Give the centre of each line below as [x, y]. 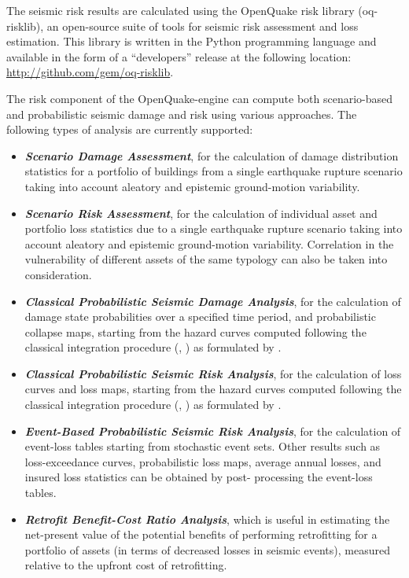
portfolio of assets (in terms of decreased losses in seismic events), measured [207, 549]
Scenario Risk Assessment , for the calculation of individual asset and [201, 213]
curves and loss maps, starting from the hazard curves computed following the [213, 389]
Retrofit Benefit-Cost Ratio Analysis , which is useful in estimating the [207, 519]
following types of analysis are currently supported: [130, 129]
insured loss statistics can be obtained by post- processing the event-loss [199, 477]
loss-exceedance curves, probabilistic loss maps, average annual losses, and [203, 461]
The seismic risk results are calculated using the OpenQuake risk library [181, 10]
